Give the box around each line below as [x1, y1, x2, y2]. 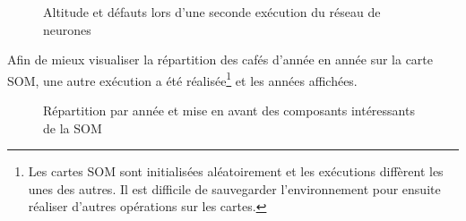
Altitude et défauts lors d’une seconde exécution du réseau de [43, 3, 381, 21]
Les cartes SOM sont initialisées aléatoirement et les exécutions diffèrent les [28, 162, 444, 181]
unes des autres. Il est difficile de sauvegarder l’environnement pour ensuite [28, 179, 441, 198]
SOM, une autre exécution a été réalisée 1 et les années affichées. [7, 68, 358, 89]
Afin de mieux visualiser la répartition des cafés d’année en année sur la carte [7, 50, 434, 69]
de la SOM [43, 118, 102, 137]
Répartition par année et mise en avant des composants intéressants [43, 101, 415, 120]
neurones [43, 20, 91, 38]
